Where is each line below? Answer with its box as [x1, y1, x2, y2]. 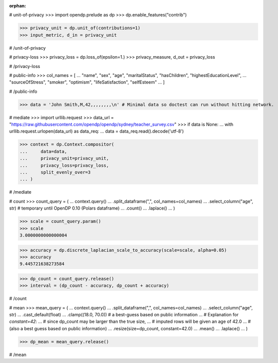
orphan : [9, 3, 26, 8]
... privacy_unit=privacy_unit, [19, 155, 109, 161]
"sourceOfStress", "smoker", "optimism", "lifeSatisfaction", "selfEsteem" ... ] [9, 79, 165, 85]
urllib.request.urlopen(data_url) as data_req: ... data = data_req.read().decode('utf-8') [9, 128, 184, 134]
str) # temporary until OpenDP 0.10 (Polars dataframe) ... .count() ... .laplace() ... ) [9, 205, 175, 211]
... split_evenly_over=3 [19, 169, 91, 175]
